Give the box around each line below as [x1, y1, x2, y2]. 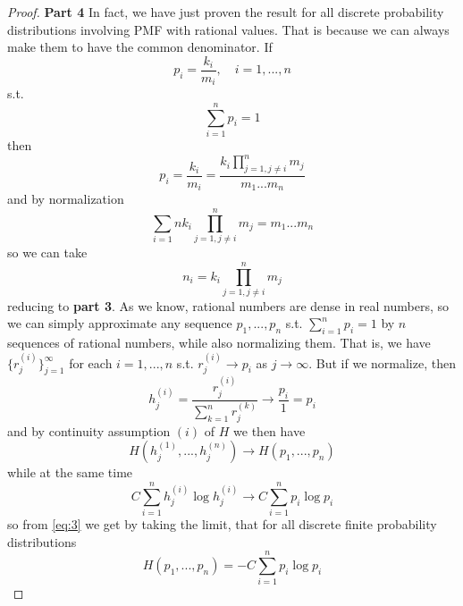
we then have [233, 421, 306, 440]
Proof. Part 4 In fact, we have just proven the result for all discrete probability [7, 3, 444, 21]
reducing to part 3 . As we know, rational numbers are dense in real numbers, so [7, 296, 450, 315]
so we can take [7, 243, 88, 262]
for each [69, 353, 113, 372]
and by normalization [7, 189, 124, 208]
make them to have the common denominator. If [7, 38, 273, 56]
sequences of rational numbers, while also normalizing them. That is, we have [7, 333, 431, 352]
